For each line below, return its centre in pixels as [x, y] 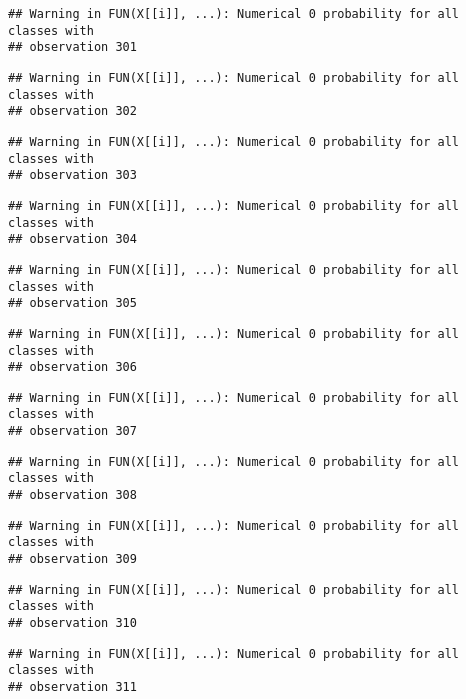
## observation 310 [72, 623]
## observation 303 [72, 175]
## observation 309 [72, 559]
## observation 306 [72, 367]
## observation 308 [72, 495]
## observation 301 [72, 47]
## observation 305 [72, 303]
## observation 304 [72, 239]
